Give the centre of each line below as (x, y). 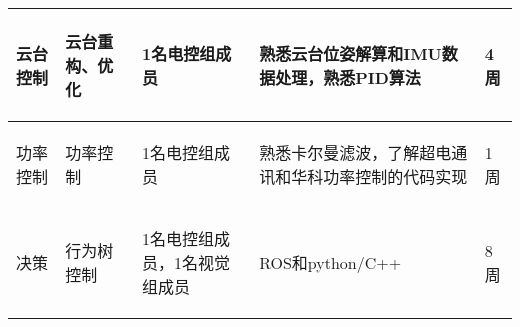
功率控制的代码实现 (395, 176)
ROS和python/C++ (330, 262)
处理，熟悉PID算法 (348, 77)
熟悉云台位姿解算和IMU (350, 53)
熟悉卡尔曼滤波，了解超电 (355, 152)
